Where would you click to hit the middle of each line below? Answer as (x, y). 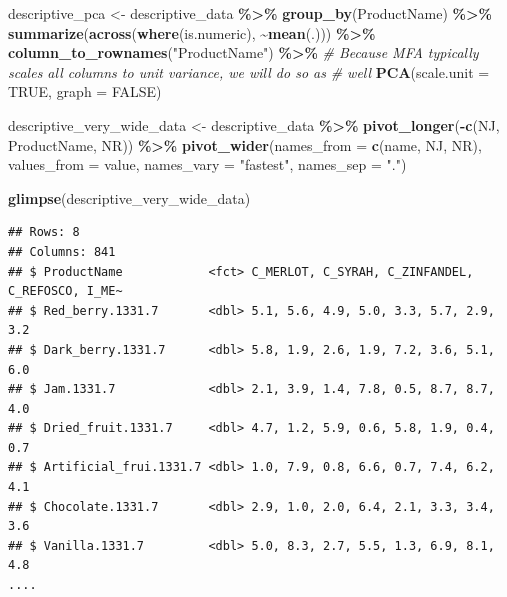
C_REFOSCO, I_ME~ (65, 291)
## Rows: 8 (44, 232)
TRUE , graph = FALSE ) (85, 91)
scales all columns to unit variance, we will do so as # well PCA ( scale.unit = (249, 71)
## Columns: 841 (62, 251)
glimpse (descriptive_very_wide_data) (129, 197)
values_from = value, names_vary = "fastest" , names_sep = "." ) (207, 164)
